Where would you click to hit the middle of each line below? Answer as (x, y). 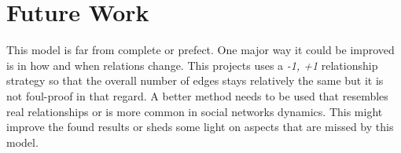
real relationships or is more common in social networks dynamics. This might (195, 111)
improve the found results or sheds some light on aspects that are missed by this (200, 127)
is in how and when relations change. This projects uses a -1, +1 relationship (192, 65)
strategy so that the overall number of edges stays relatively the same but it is (195, 80)
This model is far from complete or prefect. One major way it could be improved (200, 50)
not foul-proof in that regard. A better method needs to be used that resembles (197, 95)
